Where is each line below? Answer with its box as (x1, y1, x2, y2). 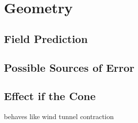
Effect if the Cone (4, 88, 96, 103)
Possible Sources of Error (4, 60, 135, 75)
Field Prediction (4, 31, 88, 46)
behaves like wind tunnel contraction (4, 111, 114, 122)
